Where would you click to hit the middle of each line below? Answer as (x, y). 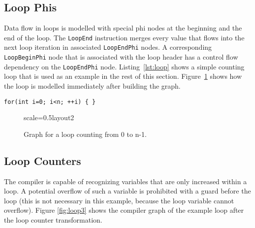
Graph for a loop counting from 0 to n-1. (85, 134)
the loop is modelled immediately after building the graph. (92, 86)
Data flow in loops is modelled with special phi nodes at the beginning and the (123, 28)
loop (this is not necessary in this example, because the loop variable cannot (119, 200)
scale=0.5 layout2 (49, 117)
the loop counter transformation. (53, 220)
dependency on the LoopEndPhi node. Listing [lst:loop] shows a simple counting (124, 66)
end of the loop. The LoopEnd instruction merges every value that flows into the (124, 37)
